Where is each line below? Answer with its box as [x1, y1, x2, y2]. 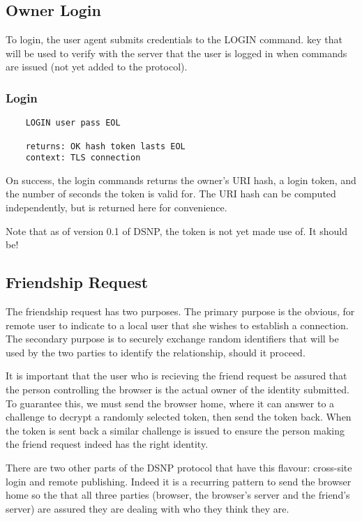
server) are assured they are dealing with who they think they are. [6, 501, 289, 515]
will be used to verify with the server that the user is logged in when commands [6, 45, 347, 60]
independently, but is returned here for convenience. [6, 200, 227, 215]
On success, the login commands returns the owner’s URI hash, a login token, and [6, 172, 356, 187]
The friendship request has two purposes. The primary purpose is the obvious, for [6, 304, 355, 318]
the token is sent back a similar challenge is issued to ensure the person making [6, 423, 345, 437]
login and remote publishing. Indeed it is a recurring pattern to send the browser [6, 474, 352, 488]
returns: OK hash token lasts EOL [25, 141, 186, 151]
